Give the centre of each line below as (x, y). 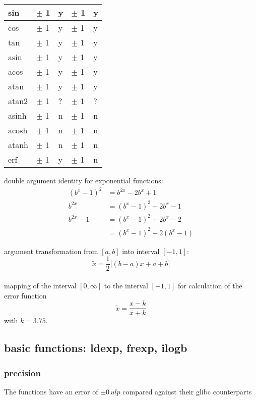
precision (22, 372)
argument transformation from (51, 251)
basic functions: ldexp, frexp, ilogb (96, 348)
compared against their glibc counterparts (187, 391)
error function (25, 295)
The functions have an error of (51, 391)
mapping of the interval (40, 285)
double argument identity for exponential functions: (84, 180)
